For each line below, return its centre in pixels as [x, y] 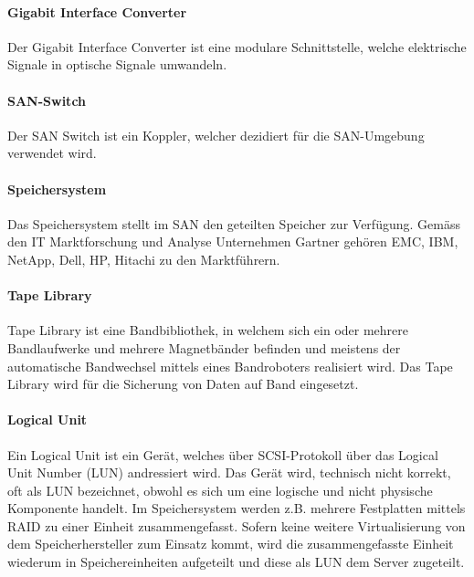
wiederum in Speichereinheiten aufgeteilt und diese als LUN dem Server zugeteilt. [236, 562]
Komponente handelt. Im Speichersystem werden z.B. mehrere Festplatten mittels [237, 508]
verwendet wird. [52, 153]
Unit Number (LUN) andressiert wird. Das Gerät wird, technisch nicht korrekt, [229, 472]
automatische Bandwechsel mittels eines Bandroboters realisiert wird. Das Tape [230, 366]
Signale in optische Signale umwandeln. [117, 64]
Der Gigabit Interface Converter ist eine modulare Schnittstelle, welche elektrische [237, 46]
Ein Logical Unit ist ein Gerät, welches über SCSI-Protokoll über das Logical [223, 454]
